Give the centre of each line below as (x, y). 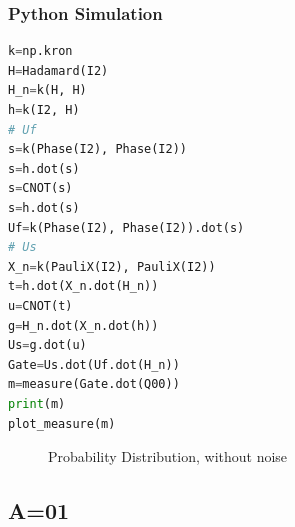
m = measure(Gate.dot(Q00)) (94, 384)
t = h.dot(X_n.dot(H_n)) (83, 286)
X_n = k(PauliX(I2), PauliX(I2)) (112, 266)
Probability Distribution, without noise (168, 456)
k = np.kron (40, 51)
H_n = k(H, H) (47, 90)
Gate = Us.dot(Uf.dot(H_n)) (94, 364)
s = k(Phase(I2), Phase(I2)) (97, 149)
